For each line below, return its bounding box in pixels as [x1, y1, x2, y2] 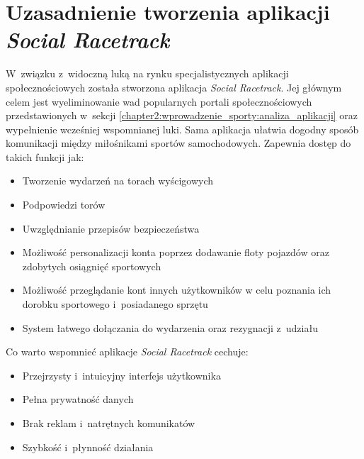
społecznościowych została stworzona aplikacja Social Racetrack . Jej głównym [6, 79, 342, 94]
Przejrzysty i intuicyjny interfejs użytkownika [22, 367, 221, 382]
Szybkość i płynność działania [22, 439, 154, 454]
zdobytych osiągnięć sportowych [22, 258, 161, 273]
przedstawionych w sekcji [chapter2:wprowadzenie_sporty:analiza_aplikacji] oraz [6, 108, 358, 123]
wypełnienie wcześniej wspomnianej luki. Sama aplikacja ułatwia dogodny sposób [6, 121, 359, 136]
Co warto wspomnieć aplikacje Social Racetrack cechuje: [6, 344, 249, 359]
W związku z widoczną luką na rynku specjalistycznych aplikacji [6, 66, 289, 81]
